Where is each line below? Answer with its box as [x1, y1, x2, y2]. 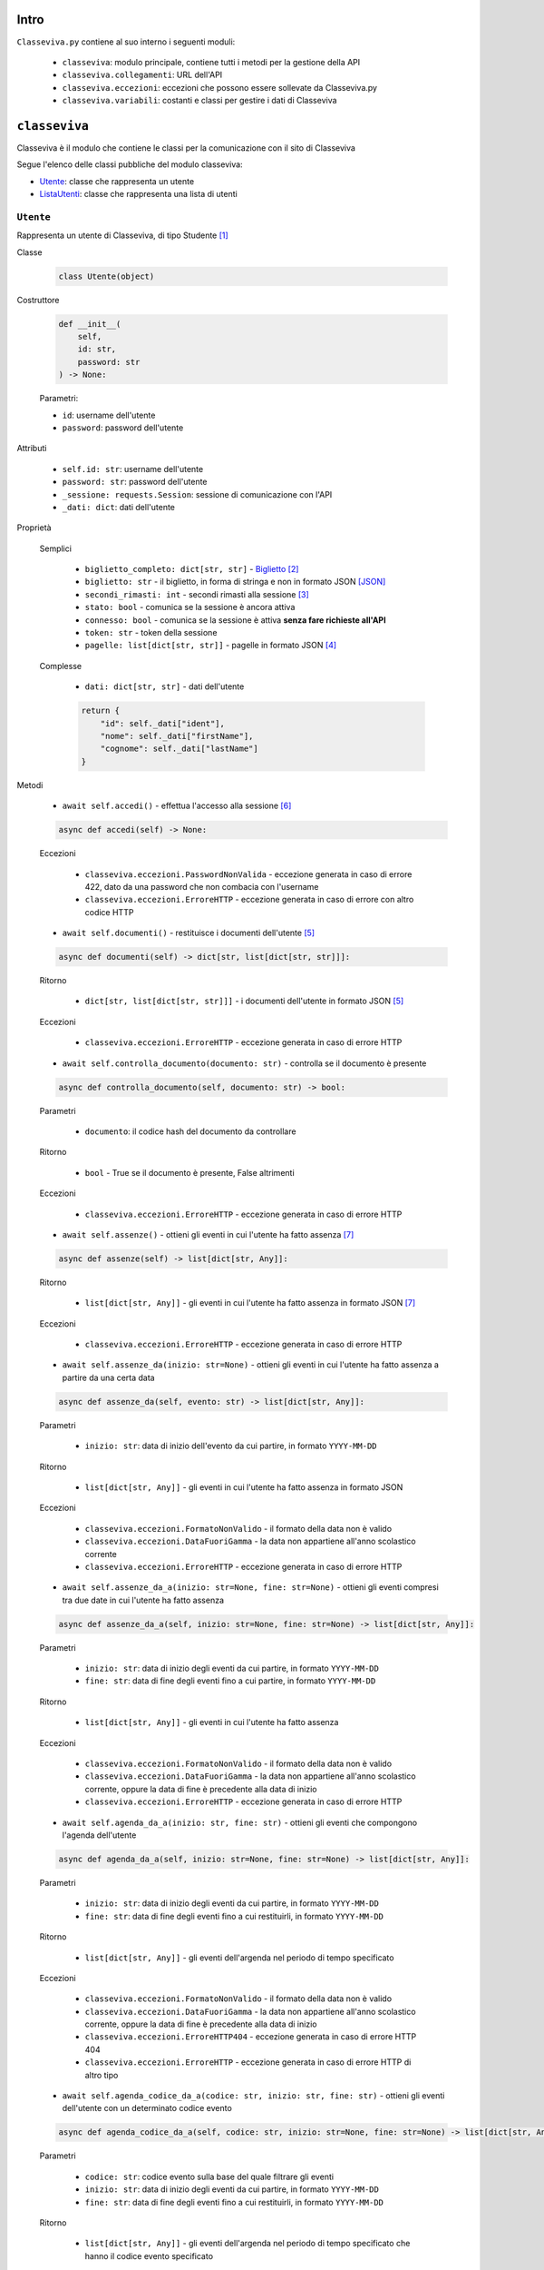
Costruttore [16, 294, 60, 305]
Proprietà [16, 522, 52, 533]
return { [81, 706, 121, 716]
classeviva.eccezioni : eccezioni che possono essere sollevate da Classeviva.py [62, 82, 378, 93]
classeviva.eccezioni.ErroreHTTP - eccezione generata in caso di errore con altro [84, 894, 414, 905]
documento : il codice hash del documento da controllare [84, 1126, 296, 1137]
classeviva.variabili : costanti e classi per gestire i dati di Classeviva [62, 95, 337, 106]
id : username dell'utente [62, 410, 156, 420]
